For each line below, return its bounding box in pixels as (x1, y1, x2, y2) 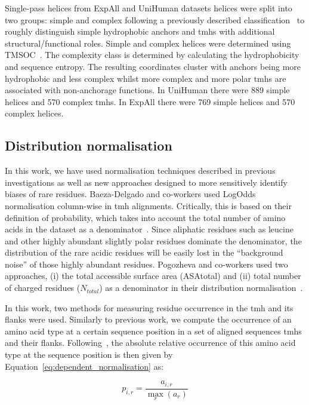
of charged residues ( (5, 281, 81, 294)
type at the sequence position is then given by (5, 348, 173, 361)
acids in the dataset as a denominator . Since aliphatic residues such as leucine (5, 223, 293, 235)
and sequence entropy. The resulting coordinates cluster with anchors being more (5, 60, 301, 72)
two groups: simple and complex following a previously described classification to (5, 13, 305, 26)
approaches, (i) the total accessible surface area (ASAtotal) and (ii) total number (5, 269, 301, 282)
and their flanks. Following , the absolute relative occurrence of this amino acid (5, 336, 296, 349)
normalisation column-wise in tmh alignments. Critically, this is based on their (5, 199, 292, 211)
